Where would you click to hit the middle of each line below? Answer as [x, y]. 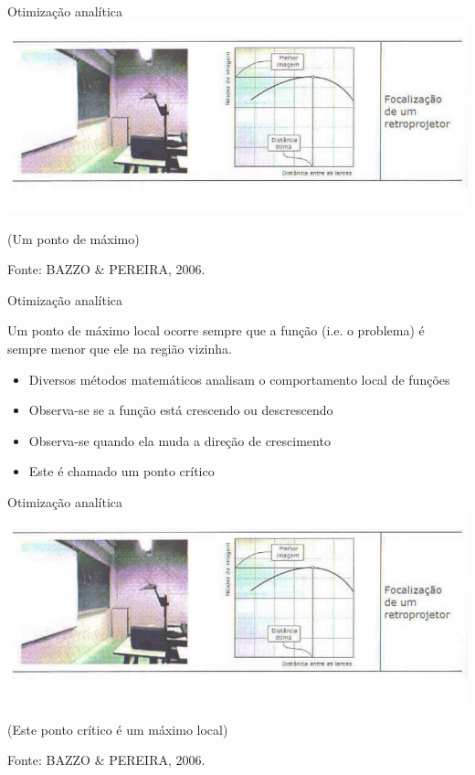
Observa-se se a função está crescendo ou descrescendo [181, 410]
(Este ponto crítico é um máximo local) [118, 729]
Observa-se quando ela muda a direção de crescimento [179, 440]
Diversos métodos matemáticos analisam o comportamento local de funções [239, 379]
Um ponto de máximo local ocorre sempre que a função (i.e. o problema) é [216, 330]
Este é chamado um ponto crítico [121, 471]
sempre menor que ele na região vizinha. [120, 349]
